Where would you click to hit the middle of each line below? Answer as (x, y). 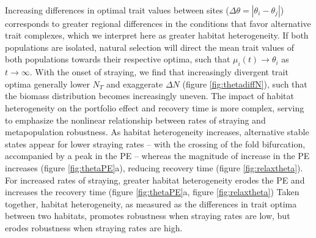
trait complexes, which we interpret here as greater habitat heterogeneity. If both (157, 35)
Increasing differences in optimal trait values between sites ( (117, 9)
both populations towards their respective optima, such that (118, 59)
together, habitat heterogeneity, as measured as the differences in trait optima (151, 203)
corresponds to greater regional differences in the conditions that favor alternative (158, 23)
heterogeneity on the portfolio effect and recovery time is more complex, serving (155, 107)
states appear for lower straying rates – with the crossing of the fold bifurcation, (155, 143)
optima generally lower (47, 84)
